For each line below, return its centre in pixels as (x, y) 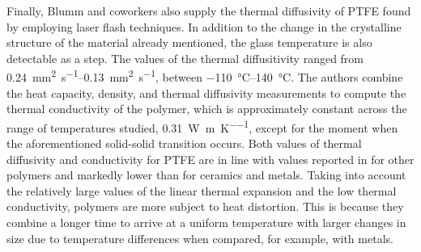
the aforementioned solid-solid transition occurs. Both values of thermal (184, 143)
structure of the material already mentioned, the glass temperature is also (189, 42)
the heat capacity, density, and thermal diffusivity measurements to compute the (206, 92)
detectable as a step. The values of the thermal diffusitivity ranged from (185, 58)
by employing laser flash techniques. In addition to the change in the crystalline (204, 26)
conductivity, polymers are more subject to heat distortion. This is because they (205, 206)
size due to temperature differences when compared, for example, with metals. (200, 238)
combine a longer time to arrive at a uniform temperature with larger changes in (206, 223)
